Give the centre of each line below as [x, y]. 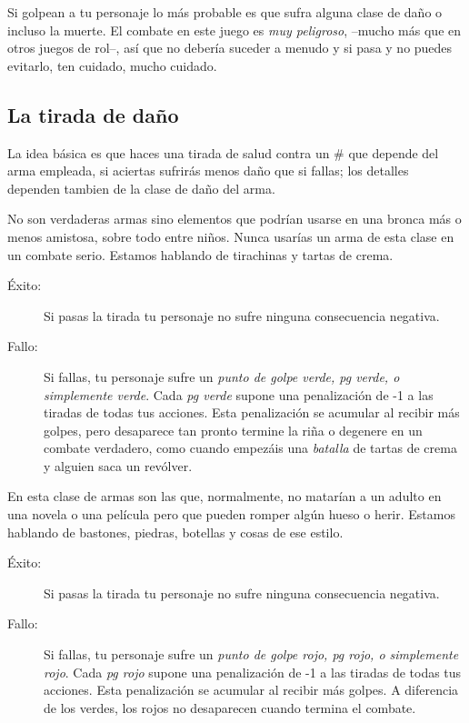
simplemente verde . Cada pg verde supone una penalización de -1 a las [239, 394]
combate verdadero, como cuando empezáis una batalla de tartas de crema [250, 448]
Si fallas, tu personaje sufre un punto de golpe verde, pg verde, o [222, 376]
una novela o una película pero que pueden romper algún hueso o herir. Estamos [231, 514]
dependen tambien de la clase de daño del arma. [141, 188]
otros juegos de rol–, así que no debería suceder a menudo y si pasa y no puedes [230, 48]
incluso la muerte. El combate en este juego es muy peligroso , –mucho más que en [234, 30]
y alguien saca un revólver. [118, 465]
